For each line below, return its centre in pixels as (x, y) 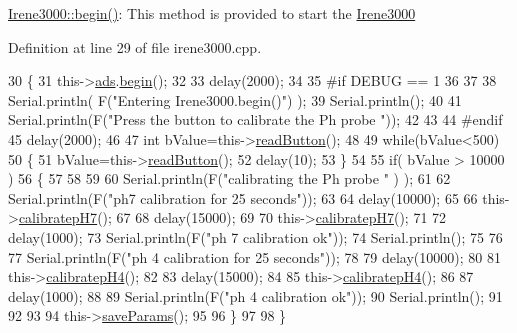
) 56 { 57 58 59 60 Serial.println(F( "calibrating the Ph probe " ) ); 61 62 (229, 178)
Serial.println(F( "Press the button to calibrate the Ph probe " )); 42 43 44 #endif (255, 119)
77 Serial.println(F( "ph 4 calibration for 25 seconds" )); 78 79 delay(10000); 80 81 (254, 256)
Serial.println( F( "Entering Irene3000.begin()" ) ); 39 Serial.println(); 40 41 (235, 99)
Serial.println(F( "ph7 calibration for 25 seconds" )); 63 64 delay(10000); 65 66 (243, 197)
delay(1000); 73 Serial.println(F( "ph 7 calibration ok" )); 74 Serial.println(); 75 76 (255, 236)
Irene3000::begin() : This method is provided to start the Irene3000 (212, 13)
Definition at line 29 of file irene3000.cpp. (135, 46)
